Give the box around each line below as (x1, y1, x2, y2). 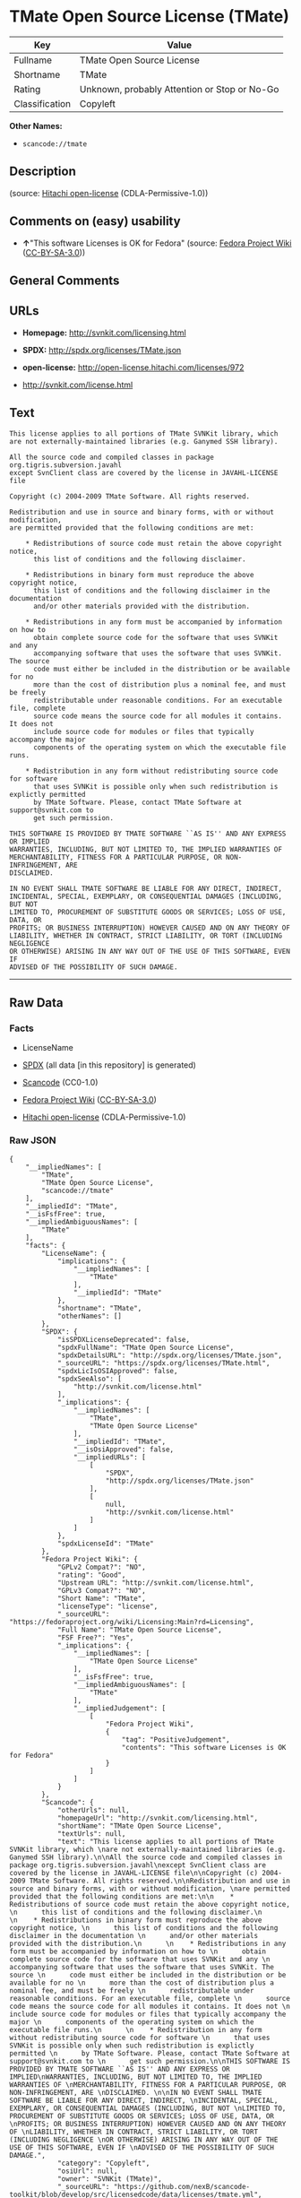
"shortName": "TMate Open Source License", (56, 1822, 222, 1830)
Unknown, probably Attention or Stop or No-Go (79, 82, 279, 95)
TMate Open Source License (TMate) (9, 6, 289, 27)
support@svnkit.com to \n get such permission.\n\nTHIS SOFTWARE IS (9, 2056, 291, 2065)
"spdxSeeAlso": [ (56, 1374, 123, 1383)
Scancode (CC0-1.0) (21, 1077, 99, 1088)
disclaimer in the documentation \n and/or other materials (9, 1931, 258, 1940)
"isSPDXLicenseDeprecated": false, (56, 1335, 191, 1344)
